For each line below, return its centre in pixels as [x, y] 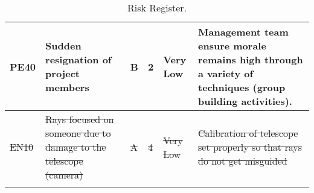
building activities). [245, 101]
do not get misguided [243, 161]
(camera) [64, 175]
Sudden [63, 46]
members [67, 87]
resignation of [78, 59]
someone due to [78, 133]
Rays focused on [80, 119]
